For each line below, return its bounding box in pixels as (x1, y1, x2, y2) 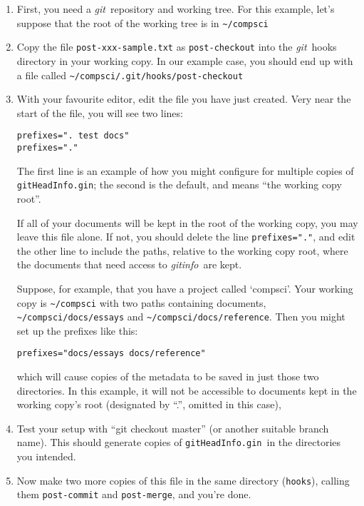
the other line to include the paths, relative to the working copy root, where (16, 243, 348, 258)
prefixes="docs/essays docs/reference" (16, 348, 206, 359)
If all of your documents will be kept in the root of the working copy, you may (16, 215, 358, 230)
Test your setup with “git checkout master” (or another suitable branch (16, 420, 329, 435)
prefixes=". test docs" (16, 131, 130, 141)
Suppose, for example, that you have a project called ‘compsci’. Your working (16, 280, 353, 295)
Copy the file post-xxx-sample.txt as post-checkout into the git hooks (16, 39, 337, 54)
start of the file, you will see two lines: (16, 105, 183, 120)
